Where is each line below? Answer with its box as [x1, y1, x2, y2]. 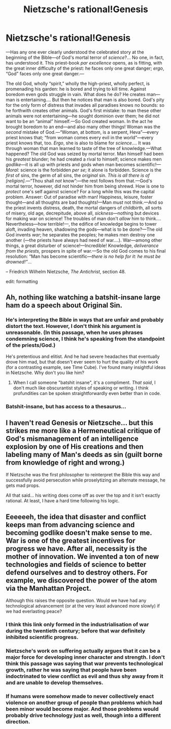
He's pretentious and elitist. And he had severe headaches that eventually [6, 353, 160, 359]
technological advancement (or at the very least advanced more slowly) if [6, 603, 160, 609]
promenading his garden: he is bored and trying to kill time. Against [6, 85, 146, 92]
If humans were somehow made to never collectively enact [6, 692, 154, 700]
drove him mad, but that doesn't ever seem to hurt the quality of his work [6, 358, 159, 364]
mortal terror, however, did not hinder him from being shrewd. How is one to [6, 183, 164, 189]
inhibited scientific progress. [6, 634, 79, 641]
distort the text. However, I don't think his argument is [6, 323, 141, 330]
